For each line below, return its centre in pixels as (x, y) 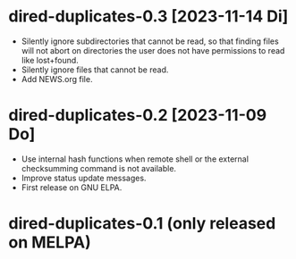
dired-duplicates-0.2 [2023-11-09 (138, 116)
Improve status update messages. (84, 178)
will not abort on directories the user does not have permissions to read (153, 50)
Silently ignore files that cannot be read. (95, 70)
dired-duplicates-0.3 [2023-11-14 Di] (148, 17)
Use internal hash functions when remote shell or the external (135, 159)
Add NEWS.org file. (57, 79)
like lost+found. (50, 60)
